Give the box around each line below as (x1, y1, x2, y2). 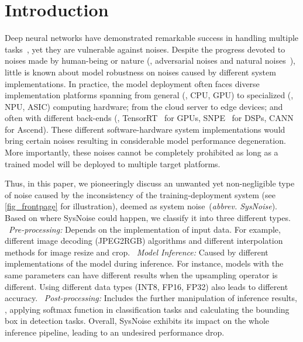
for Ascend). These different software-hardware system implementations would (5, 123, 285, 135)
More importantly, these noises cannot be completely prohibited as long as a (5, 146, 278, 158)
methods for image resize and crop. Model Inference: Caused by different (5, 246, 268, 258)
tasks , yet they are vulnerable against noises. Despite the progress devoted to (5, 43, 285, 55)
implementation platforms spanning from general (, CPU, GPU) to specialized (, (5, 89, 294, 101)
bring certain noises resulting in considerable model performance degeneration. (5, 134, 286, 147)
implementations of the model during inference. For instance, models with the (5, 257, 284, 270)
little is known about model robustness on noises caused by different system (5, 65, 276, 78)
